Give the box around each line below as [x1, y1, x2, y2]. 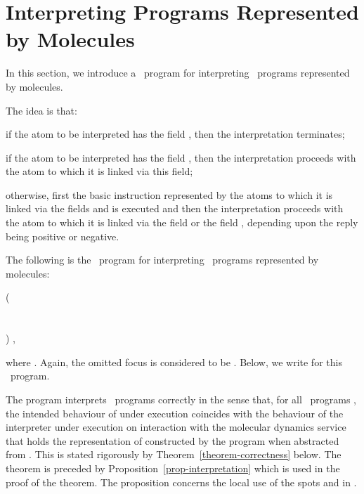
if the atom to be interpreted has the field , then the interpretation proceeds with [6, 150, 356, 164]
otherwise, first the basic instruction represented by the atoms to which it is [6, 187, 333, 202]
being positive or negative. [6, 228, 119, 243]
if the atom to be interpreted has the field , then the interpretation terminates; [6, 126, 345, 141]
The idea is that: [6, 103, 77, 117]
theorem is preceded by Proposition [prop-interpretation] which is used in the [6, 460, 340, 475]
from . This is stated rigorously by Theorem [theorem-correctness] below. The [6, 447, 342, 462]
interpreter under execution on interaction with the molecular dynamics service [6, 420, 346, 434]
